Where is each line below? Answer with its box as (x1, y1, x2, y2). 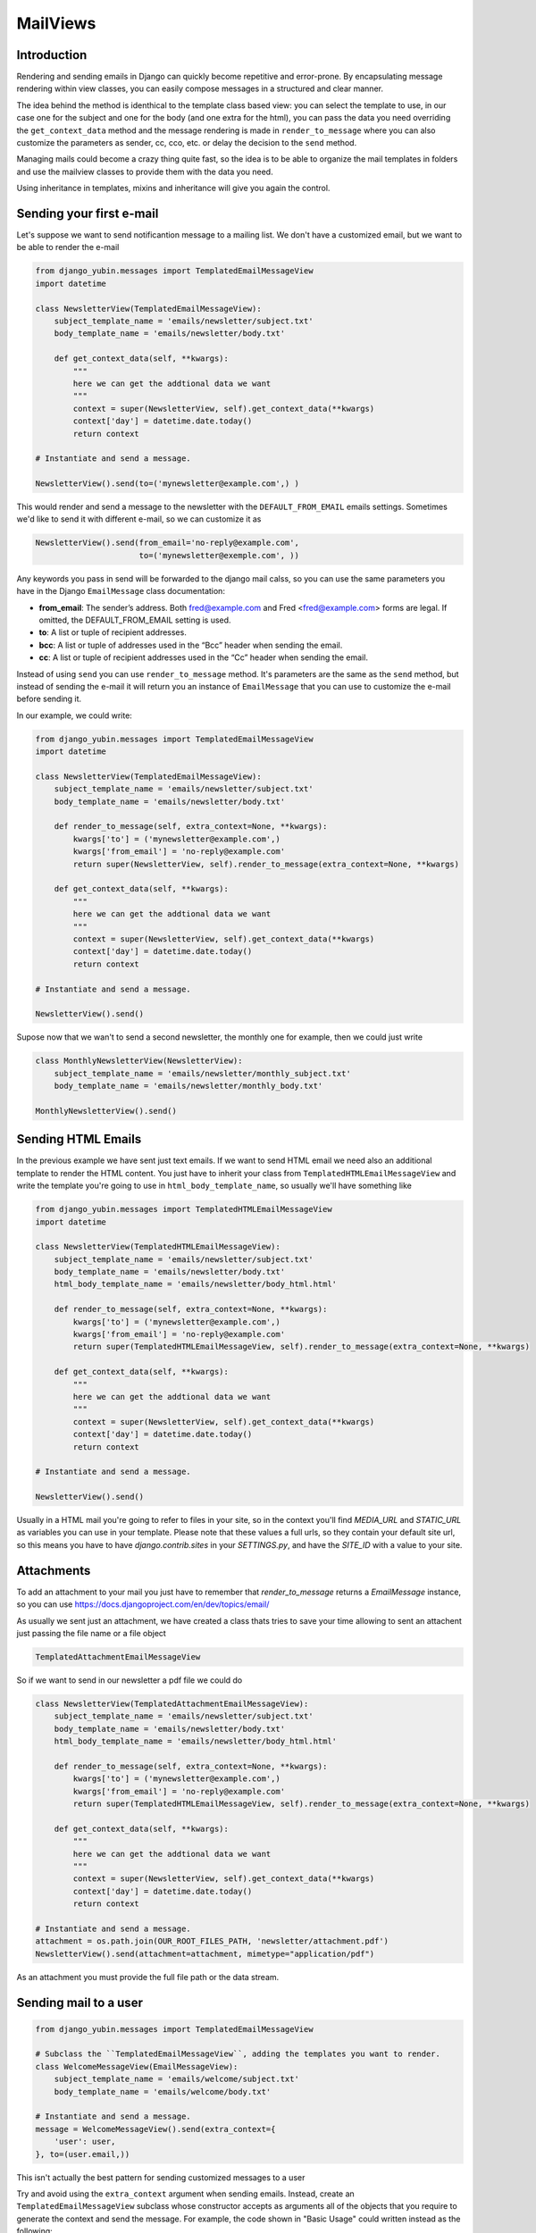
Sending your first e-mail (16, 206, 159, 221)
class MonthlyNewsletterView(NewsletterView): (35, 1056, 243, 1066)
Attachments (16, 1563, 91, 1578)
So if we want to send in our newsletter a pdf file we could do (16, 1675, 243, 1685)
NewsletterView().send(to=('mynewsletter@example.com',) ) (35, 479, 299, 489)
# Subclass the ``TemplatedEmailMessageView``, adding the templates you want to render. (35, 2049, 441, 2059)
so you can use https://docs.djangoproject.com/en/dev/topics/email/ (16, 1599, 270, 1610)
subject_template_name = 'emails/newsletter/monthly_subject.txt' (54, 1068, 352, 1078)
